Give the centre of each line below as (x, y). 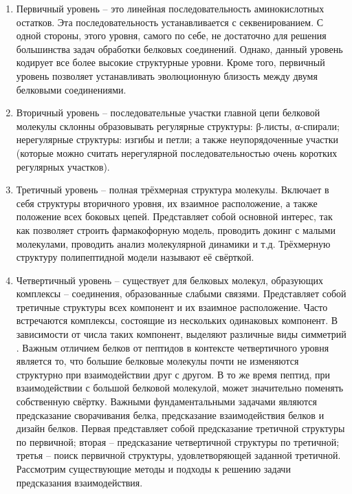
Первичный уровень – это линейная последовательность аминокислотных (170, 8)
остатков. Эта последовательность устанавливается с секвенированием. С (170, 22)
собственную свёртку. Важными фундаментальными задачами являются (166, 401)
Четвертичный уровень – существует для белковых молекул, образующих (169, 280)
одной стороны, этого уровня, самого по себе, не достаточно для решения (171, 35)
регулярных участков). (63, 166)
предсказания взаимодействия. (79, 482)
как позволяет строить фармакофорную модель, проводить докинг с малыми (176, 229)
